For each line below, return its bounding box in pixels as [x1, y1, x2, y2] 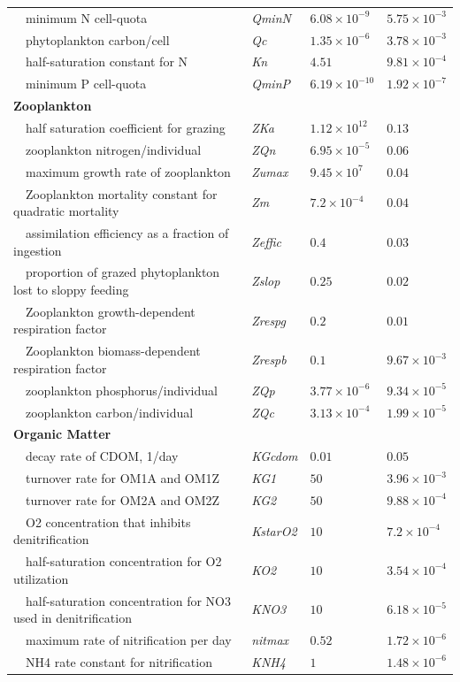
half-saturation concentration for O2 [25, 552, 222, 571]
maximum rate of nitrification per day [25, 631, 232, 649]
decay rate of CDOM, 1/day [25, 447, 179, 465]
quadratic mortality [13, 202, 119, 220]
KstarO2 [251, 521, 297, 540]
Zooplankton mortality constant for [25, 184, 218, 203]
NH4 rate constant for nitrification [25, 652, 212, 671]
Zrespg [251, 310, 286, 329]
